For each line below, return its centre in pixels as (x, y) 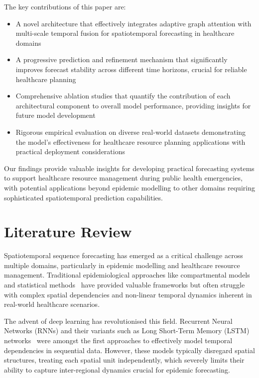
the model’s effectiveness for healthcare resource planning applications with (130, 142)
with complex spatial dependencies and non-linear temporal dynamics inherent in (128, 294)
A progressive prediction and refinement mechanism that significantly (122, 59)
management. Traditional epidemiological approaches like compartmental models (127, 275)
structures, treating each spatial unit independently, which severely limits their (124, 360)
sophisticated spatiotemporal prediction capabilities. (83, 197)
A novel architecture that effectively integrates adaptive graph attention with (133, 23)
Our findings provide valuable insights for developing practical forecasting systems (129, 168)
